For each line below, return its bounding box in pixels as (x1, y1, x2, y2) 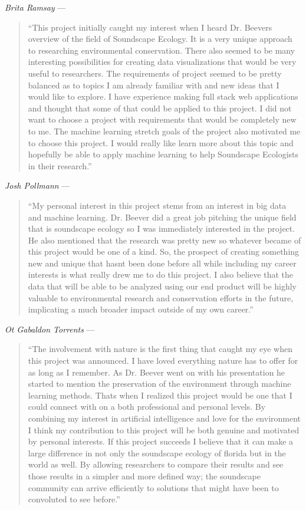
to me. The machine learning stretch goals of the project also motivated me (28, 124, 301, 137)
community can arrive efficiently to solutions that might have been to (28, 481, 279, 493)
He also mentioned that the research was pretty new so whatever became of (28, 233, 301, 246)
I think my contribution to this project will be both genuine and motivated (28, 423, 300, 436)
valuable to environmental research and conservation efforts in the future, (28, 291, 294, 304)
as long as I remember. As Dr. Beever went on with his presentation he (28, 366, 285, 378)
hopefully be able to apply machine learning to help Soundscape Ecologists (28, 148, 299, 160)
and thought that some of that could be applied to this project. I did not (28, 101, 292, 114)
